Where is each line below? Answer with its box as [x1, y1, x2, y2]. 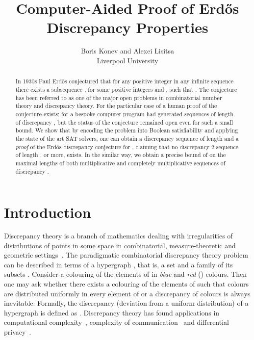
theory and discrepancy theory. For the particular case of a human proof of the [15, 102, 217, 110]
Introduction [4, 202, 91, 222]
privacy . [4, 327, 31, 337]
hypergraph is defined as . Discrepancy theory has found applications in [4, 307, 220, 317]
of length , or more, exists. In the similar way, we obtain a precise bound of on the [15, 151, 226, 159]
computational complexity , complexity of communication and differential [4, 317, 229, 327]
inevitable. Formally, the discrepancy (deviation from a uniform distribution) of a [4, 298, 249, 308]
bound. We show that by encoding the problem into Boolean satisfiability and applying [15, 126, 238, 134]
